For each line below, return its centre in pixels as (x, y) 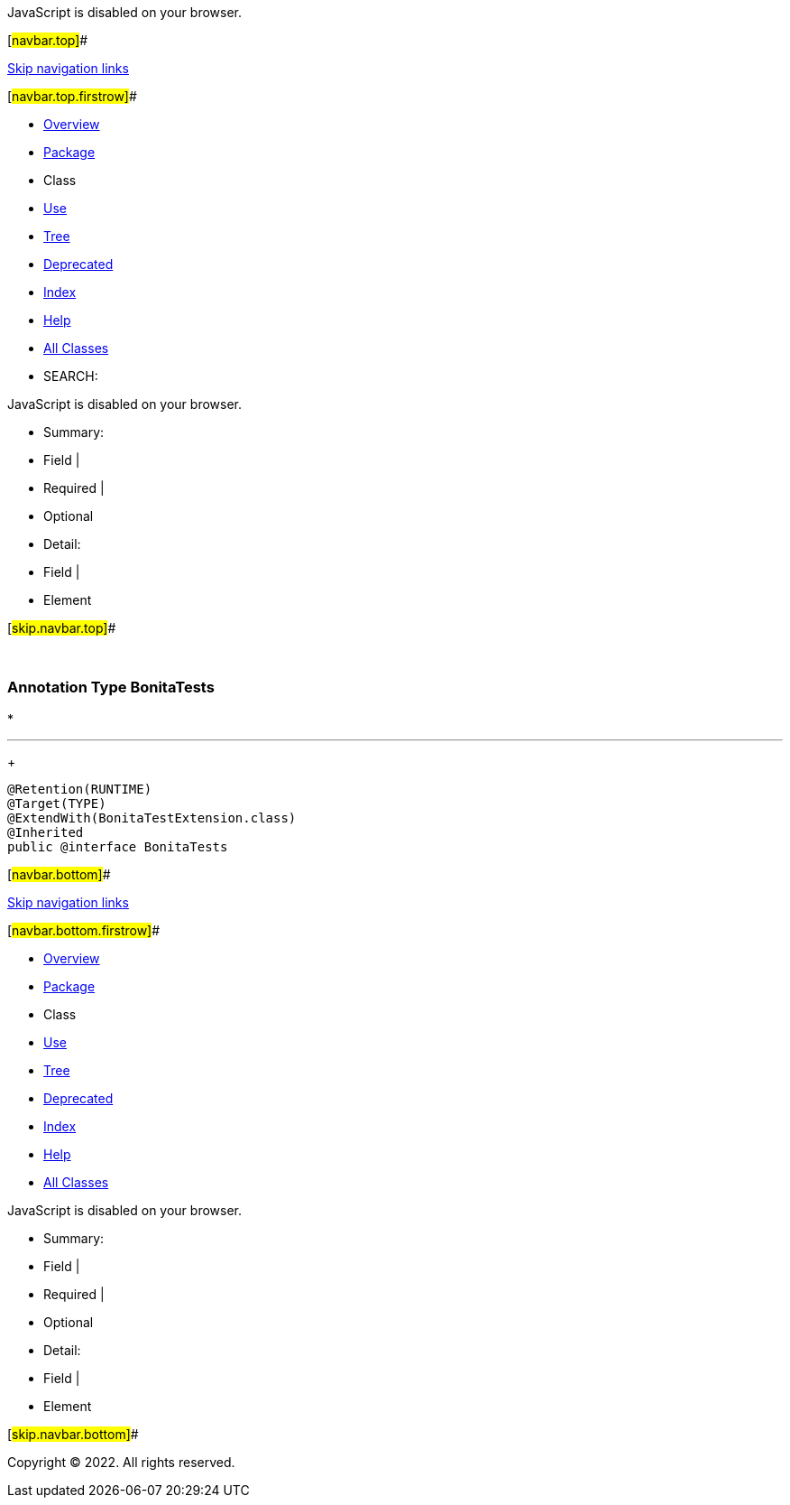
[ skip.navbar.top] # (62, 628)
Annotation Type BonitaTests (111, 687)
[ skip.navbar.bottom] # (73, 1434)
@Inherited (46, 832)
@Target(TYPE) (57, 803)
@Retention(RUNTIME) (80, 789)
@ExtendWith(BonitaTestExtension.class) (152, 818)
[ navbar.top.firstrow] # (72, 96)
